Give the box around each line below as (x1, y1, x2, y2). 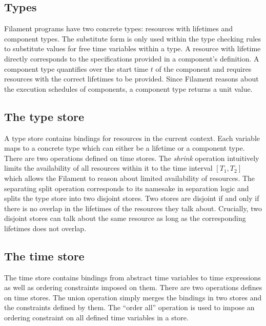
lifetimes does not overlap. (4, 222, 87, 233)
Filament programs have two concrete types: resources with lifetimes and (4, 23, 233, 34)
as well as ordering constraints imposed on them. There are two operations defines (4, 282, 262, 293)
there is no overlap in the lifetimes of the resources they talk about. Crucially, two (4, 202, 262, 213)
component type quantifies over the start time (4, 63, 148, 74)
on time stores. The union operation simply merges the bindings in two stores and (4, 292, 262, 302)
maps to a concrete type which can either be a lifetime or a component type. (4, 142, 245, 153)
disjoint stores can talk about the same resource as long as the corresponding (4, 213, 246, 223)
